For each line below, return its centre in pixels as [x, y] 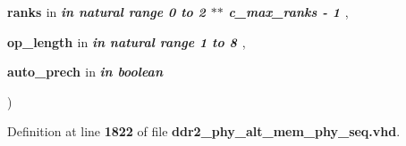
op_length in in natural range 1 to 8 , [127, 41]
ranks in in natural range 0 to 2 [106, 12]
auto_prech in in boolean [85, 72]
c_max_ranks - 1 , [288, 12]
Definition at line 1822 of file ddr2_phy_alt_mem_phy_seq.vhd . [204, 131]
